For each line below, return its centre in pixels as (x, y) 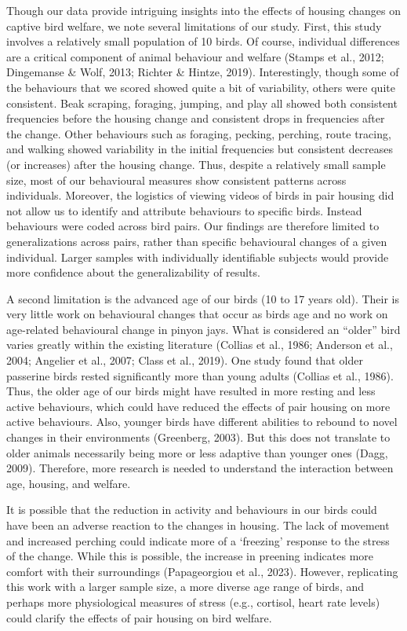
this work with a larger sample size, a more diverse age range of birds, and (185, 587)
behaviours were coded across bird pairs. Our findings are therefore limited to (193, 226)
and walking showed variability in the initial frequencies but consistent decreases (200, 149)
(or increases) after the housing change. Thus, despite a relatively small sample (196, 164)
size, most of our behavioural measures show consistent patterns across (176, 180)
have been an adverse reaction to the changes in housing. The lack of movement (198, 525)
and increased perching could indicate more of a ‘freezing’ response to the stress (198, 540)
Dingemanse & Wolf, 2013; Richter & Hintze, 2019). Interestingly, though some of (203, 72)
